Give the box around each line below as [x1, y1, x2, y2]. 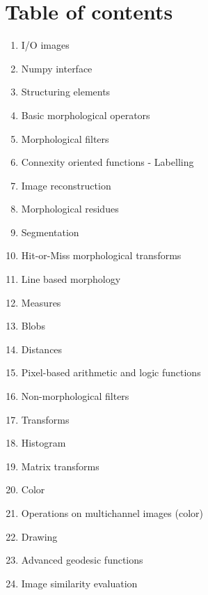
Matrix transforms [21, 458, 99, 473]
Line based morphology [21, 272, 121, 286]
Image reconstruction [21, 178, 111, 192]
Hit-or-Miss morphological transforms [21, 248, 182, 263]
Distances [21, 341, 63, 356]
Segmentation [21, 224, 79, 239]
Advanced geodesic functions [21, 552, 143, 567]
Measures [21, 295, 61, 309]
